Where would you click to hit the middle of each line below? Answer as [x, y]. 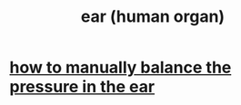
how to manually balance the [120, 67]
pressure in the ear [82, 87]
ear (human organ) [153, 17]
